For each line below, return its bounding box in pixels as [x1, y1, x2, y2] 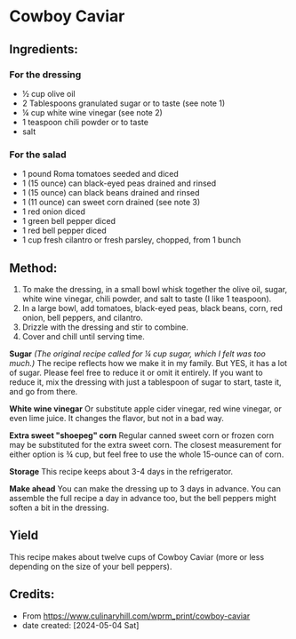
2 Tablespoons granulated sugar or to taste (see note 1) [21, 98, 226, 108]
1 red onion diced [21, 206, 86, 217]
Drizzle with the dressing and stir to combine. [21, 322, 189, 332]
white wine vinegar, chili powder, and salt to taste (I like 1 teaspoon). [21, 293, 272, 304]
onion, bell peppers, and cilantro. [21, 312, 144, 323]
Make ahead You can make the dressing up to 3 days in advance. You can [9, 483, 282, 494]
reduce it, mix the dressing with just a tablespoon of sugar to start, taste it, [9, 376, 282, 387]
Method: [9, 260, 58, 276]
